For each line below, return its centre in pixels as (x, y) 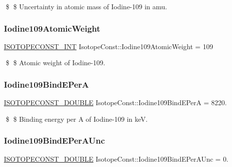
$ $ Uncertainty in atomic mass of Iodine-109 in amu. (86, 6)
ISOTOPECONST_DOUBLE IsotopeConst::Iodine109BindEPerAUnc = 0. (116, 158)
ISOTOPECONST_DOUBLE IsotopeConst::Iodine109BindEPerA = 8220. (116, 102)
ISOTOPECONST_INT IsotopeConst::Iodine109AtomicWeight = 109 (108, 46)
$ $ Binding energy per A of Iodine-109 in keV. (77, 119)
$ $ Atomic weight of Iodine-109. (55, 63)
